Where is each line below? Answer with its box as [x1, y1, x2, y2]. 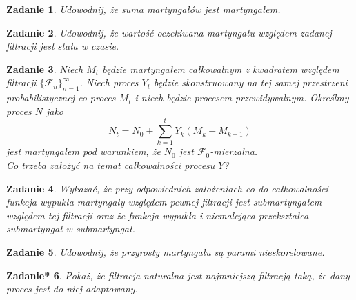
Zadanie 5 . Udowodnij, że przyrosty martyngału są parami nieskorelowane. [6, 245, 325, 259]
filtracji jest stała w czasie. [6, 39, 119, 53]
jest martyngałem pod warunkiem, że [6, 144, 161, 159]
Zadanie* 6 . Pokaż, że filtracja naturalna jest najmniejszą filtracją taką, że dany [6, 268, 350, 282]
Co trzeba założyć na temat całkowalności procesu [6, 158, 215, 172]
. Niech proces [79, 75, 139, 90]
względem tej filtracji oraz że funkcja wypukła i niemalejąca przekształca [6, 208, 309, 222]
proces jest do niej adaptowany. [6, 281, 138, 296]
